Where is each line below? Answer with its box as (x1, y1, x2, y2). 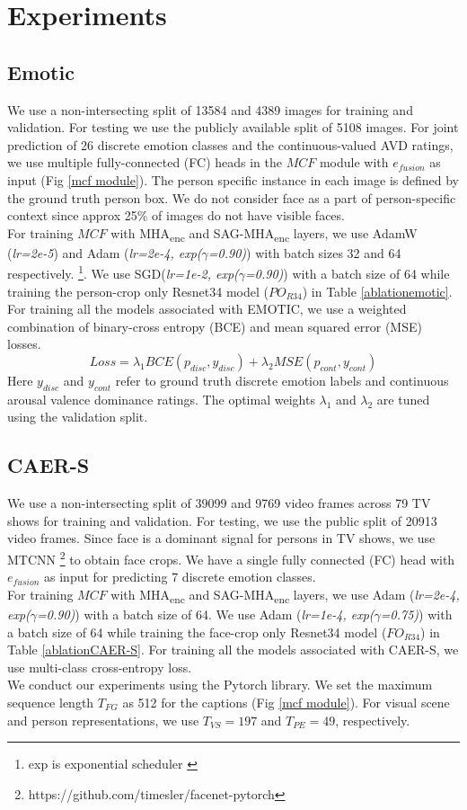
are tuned (376, 389, 430, 408)
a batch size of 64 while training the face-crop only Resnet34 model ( (7, 622, 387, 641)
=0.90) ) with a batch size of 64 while (245, 264, 450, 283)
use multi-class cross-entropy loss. (7, 657, 192, 676)
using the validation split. (7, 407, 148, 426)
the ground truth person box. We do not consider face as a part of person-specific (7, 188, 456, 207)
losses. (7, 334, 41, 353)
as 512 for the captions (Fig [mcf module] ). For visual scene (122, 692, 450, 711)
